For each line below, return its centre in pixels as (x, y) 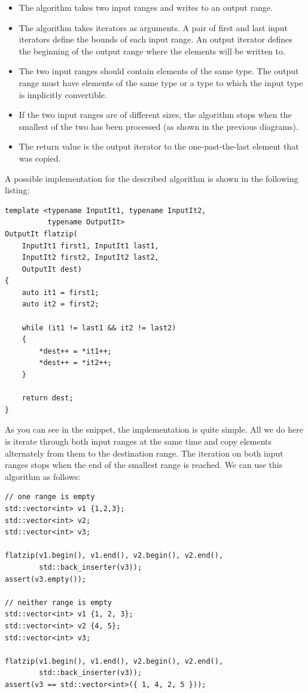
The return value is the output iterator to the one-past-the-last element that (159, 146)
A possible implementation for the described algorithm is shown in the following (152, 178)
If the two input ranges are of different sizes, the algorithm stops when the (155, 115)
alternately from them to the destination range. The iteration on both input (144, 453)
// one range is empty (50, 497)
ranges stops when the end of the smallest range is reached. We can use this (144, 465)
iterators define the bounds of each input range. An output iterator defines (155, 39)
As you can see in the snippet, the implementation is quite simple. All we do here (154, 429)
